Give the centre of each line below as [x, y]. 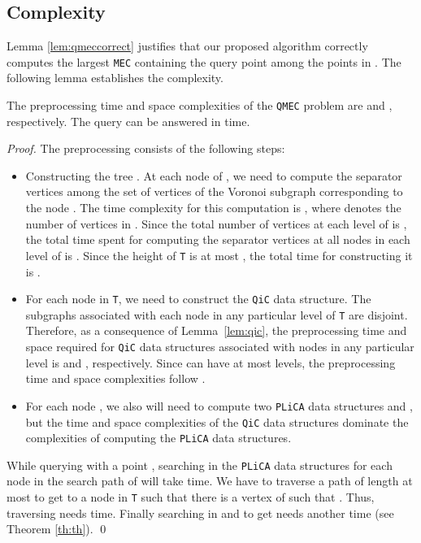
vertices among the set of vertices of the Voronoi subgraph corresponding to [214, 191]
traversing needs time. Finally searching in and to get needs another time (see [200, 513]
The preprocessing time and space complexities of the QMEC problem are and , [200, 105]
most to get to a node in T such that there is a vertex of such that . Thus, [191, 497]
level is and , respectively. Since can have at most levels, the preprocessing [210, 362]
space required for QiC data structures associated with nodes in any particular [220, 347]
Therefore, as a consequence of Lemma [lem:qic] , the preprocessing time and [216, 330]
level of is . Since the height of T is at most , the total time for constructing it [219, 255]
